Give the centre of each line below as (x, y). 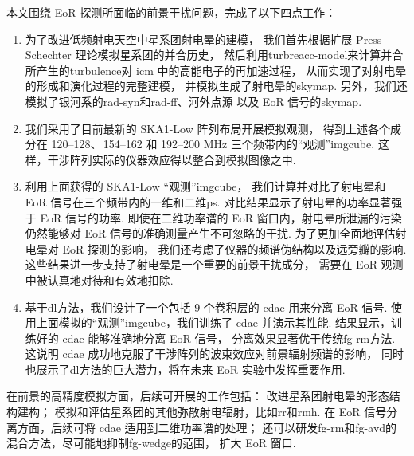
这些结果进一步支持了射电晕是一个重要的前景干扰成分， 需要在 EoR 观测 (214, 264)
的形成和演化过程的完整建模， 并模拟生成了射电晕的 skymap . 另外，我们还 (216, 86)
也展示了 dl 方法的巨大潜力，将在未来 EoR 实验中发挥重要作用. (185, 369)
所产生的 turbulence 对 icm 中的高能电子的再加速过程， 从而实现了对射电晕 (216, 70)
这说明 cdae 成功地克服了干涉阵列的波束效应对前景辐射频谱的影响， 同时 (215, 354)
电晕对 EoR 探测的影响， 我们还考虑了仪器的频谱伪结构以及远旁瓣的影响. (216, 248)
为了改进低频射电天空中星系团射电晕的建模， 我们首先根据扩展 (189, 39)
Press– (372, 39)
